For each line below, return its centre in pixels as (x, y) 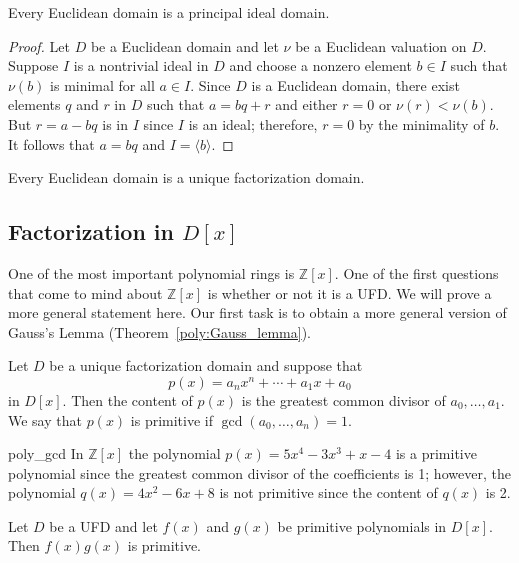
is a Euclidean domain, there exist (355, 84)
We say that (45, 419)
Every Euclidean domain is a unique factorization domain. (186, 177)
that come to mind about (85, 292)
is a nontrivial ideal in (141, 65)
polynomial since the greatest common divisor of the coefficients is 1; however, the (259, 472)
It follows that (51, 143)
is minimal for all (102, 84)
